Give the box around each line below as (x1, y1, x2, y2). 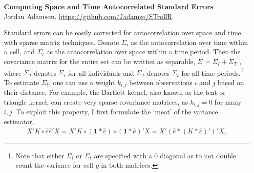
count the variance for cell (15, 160, 93, 170)
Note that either (15, 150, 64, 160)
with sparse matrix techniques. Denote (4, 37, 119, 47)
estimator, (4, 116, 34, 126)
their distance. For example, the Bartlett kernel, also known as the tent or (4, 87, 226, 97)
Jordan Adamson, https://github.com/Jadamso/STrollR (4, 11, 172, 21)
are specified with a (94, 150, 152, 160)
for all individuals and (68, 67, 134, 78)
